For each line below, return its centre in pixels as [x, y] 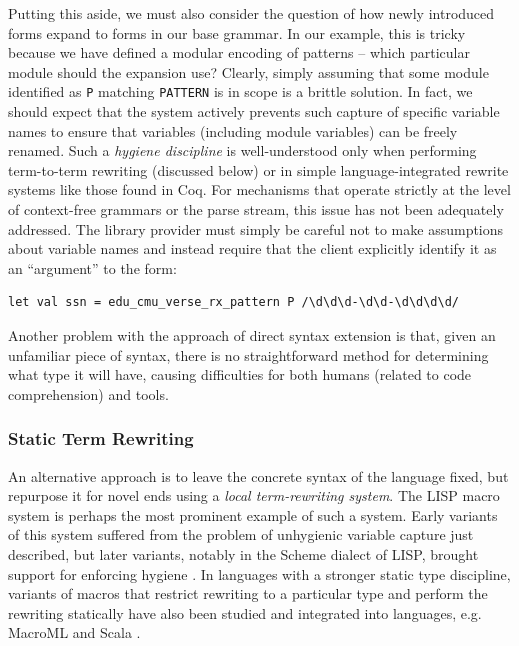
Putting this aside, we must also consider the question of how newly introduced [251, 13]
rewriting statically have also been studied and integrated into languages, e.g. [245, 612]
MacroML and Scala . [74, 632]
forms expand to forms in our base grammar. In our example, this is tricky [237, 32]
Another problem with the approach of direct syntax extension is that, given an [252, 334]
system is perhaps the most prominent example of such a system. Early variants [253, 514]
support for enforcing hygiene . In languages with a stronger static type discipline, [259, 573]
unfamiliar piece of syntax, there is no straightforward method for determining [248, 354]
